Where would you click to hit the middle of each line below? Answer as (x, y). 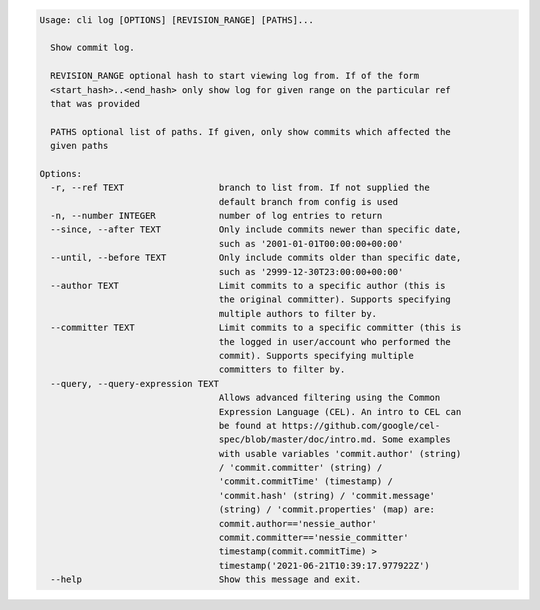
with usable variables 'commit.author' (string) (340, 453)
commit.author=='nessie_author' (298, 523)
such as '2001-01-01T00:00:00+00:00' (311, 243)
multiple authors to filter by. (298, 313)
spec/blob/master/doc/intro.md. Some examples (335, 439)
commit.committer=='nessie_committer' (313, 538)
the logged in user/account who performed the (335, 341)
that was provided (95, 103)
